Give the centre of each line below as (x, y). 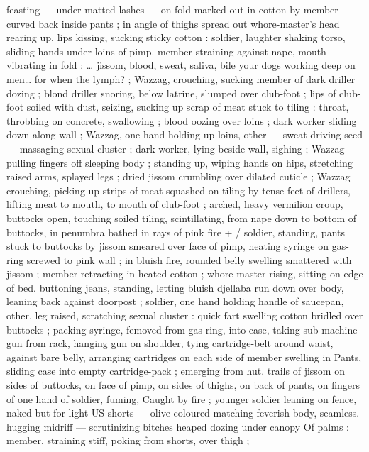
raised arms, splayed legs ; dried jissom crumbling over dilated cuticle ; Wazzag (178, 176)
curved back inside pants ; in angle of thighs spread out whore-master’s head (173, 23)
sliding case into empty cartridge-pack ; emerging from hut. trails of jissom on (176, 371)
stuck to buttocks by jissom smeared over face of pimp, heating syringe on (167, 246)
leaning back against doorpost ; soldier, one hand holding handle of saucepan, (175, 301)
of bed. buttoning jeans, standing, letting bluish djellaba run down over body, (175, 287)
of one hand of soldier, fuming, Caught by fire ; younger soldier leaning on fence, (182, 398)
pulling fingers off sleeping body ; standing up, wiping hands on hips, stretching (180, 162)
